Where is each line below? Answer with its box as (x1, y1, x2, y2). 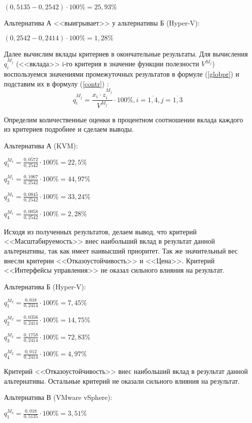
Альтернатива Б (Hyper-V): (4, 281, 86, 291)
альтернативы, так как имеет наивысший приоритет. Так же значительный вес (4, 245, 238, 255)
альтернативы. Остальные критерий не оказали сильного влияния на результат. (4, 375, 240, 386)
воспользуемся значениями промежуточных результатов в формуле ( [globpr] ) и (4, 69, 239, 79)
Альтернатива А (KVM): (4, 140, 78, 150)
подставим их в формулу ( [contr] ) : (4, 78, 109, 88)
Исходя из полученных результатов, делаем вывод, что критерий (4, 226, 197, 236)
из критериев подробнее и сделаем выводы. (4, 124, 134, 134)
